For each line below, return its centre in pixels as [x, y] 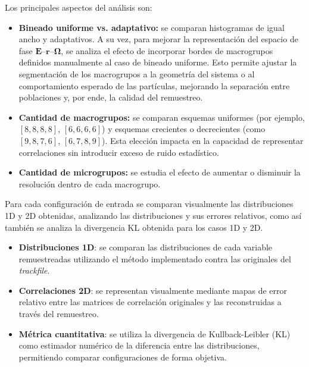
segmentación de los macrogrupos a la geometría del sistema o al [137, 73]
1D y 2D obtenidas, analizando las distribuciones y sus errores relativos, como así [153, 215]
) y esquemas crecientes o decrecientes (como [184, 129]
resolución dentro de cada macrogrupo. [90, 183]
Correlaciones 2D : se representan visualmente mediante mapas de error [153, 290]
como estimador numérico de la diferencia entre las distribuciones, [139, 345]
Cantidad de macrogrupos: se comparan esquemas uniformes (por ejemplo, [162, 117]
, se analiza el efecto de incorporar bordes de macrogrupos [167, 50]
